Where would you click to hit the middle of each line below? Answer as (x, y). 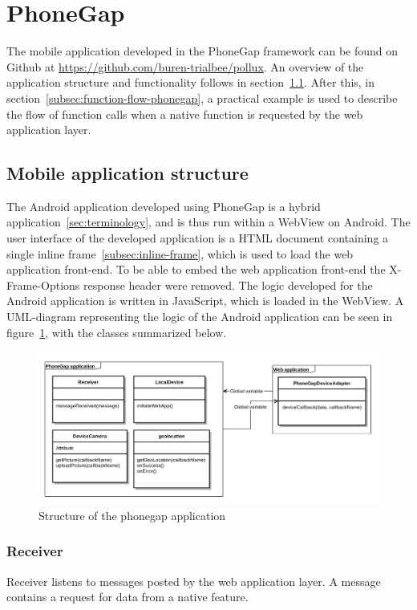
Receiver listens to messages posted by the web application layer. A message (194, 581)
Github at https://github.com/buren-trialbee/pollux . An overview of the (185, 66)
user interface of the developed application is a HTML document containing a (198, 238)
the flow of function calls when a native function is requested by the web (185, 114)
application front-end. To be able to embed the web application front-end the (196, 269)
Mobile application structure (128, 173)
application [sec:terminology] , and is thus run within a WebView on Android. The (208, 222)
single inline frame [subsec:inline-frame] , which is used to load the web (180, 253)
